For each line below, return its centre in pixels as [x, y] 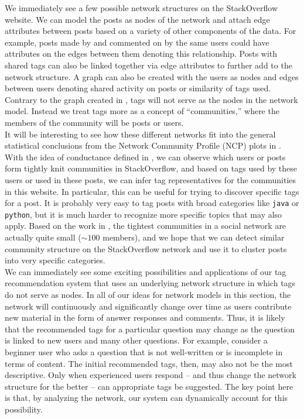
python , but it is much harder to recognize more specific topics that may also [144, 214]
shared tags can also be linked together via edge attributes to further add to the [148, 65]
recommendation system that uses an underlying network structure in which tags [150, 283]
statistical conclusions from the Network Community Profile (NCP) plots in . [143, 145]
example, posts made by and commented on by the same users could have [137, 42]
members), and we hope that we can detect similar [194, 237]
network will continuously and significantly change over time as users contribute [148, 306]
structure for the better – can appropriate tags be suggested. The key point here [149, 386]
